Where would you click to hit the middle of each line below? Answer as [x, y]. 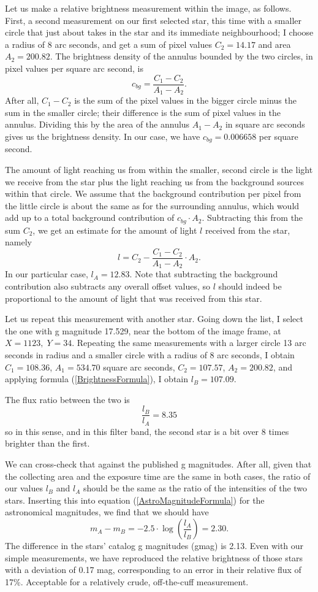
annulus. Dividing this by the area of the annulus [97, 124]
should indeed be [250, 286]
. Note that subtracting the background [204, 274]
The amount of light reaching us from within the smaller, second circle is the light [159, 169]
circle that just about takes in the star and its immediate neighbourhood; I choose [159, 32]
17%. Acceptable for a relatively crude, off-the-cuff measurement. [127, 581]
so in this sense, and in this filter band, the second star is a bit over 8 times [147, 431]
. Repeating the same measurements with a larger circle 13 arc [189, 343]
